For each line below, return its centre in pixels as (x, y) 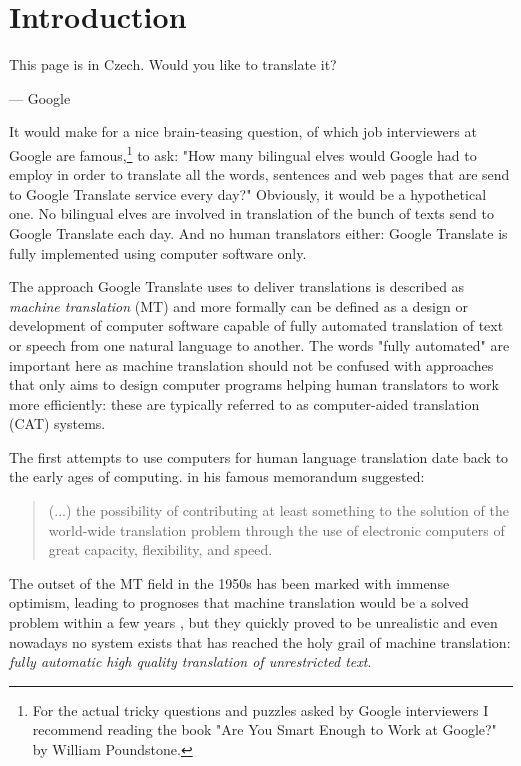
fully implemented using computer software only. (158, 252)
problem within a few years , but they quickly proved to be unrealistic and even (253, 622)
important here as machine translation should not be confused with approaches (251, 364)
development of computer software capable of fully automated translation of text (256, 325)
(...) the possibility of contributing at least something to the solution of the (278, 510)
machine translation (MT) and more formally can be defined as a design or (238, 305)
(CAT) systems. (57, 423)
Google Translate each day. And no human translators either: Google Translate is (258, 232)
